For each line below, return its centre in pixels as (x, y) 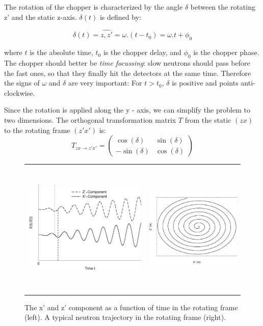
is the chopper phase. (226, 52)
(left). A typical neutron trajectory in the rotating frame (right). (125, 317)
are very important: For (105, 83)
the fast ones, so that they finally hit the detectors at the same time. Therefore (128, 73)
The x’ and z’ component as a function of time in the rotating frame (131, 307)
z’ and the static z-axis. (41, 17)
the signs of (22, 83)
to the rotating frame (37, 130)
